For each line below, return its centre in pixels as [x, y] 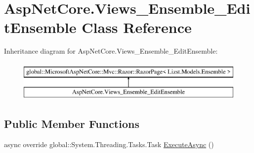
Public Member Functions [72, 124]
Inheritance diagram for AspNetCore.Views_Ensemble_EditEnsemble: [111, 51]
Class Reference [137, 27]
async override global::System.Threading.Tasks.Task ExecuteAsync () [109, 144]
